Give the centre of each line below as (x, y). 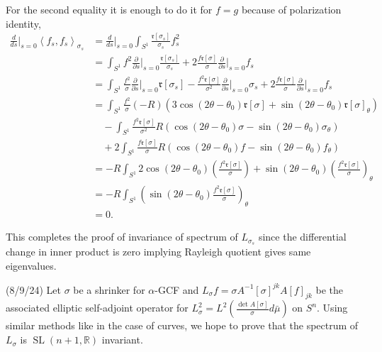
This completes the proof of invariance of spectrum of (122, 237)
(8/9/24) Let (33, 289)
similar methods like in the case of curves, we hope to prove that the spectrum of (182, 325)
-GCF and (177, 289)
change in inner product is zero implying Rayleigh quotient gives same (158, 251)
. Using (332, 308)
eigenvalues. (31, 265)
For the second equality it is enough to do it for (109, 9)
